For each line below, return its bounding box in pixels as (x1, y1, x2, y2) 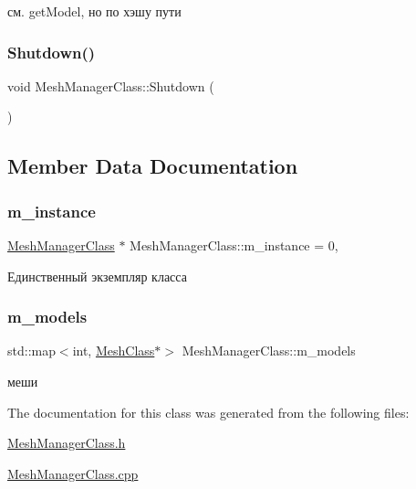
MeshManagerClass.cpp (7, 463, 139, 483)
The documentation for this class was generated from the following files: (7, 402, 410, 421)
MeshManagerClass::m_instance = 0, (130, 236, 338, 254)
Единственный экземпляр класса (7, 266, 187, 285)
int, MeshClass (72, 341, 155, 360)
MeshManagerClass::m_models (182, 341, 356, 360)
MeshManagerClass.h (7, 433, 126, 452)
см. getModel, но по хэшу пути (7, 2, 182, 20)
